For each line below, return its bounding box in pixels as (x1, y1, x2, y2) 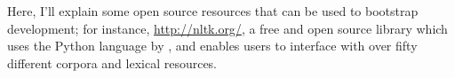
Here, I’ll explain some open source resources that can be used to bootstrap (7, 2, 419, 19)
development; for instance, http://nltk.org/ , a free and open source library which (7, 19, 448, 37)
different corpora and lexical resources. (7, 53, 218, 72)
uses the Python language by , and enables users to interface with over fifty (7, 36, 418, 55)
